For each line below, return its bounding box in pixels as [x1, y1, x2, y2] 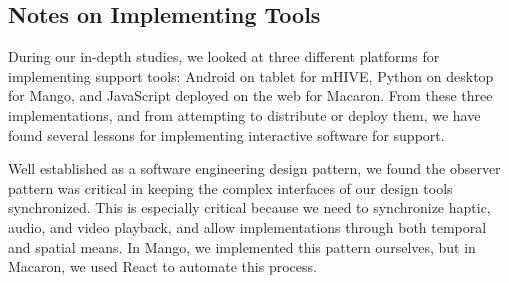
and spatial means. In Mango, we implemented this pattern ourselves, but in [8, 236, 476, 257]
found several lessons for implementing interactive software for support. [8, 124, 445, 145]
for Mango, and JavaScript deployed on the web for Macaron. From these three [8, 85, 493, 106]
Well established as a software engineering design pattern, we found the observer [8, 158, 501, 179]
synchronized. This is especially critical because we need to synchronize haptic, [8, 197, 491, 218]
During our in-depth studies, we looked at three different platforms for [8, 46, 440, 67]
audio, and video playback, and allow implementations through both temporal [8, 216, 487, 237]
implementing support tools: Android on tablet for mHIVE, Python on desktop [8, 65, 494, 86]
